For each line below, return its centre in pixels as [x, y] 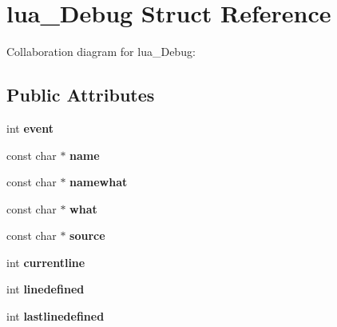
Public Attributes [81, 95]
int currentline [46, 262]
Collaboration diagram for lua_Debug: [101, 52]
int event [30, 128]
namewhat [99, 182]
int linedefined [46, 289]
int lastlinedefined [56, 316]
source [87, 235]
